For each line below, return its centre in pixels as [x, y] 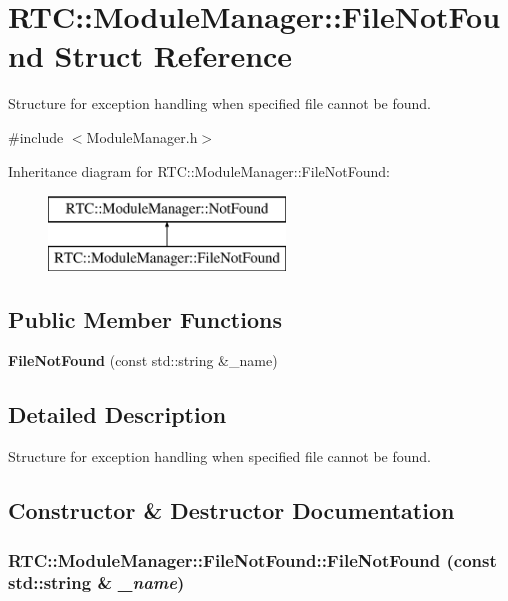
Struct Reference [173, 55]
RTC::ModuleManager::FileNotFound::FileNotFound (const [252, 559]
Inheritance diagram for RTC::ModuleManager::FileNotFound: [199, 170]
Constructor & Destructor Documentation [231, 510]
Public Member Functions [145, 318]
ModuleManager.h [142, 136]
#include [36, 136]
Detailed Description [117, 414]
